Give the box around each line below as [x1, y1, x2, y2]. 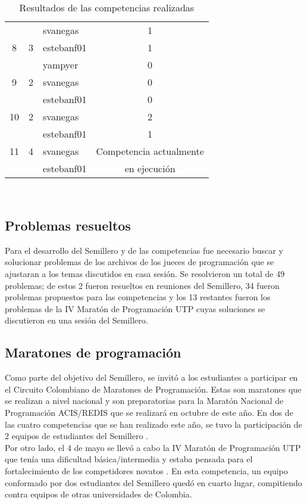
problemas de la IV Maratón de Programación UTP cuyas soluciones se [5, 302, 265, 315]
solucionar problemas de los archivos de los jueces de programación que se [5, 256, 274, 268]
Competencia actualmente [96, 144, 204, 158]
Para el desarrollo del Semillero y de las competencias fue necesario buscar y [5, 244, 283, 256]
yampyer [43, 58, 79, 71]
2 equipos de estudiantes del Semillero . [5, 430, 148, 442]
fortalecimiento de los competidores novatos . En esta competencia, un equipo [5, 464, 288, 477]
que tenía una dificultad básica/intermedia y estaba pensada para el [5, 453, 253, 465]
